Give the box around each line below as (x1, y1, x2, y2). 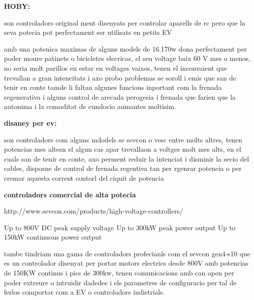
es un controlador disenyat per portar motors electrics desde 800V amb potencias (4, 258, 249, 268)
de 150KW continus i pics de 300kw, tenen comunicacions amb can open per (4, 268, 234, 278)
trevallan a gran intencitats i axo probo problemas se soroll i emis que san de (4, 72, 236, 82)
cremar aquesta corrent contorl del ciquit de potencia (4, 172, 164, 183)
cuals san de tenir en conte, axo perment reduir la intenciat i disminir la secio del (4, 153, 249, 164)
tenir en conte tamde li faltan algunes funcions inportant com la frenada (4, 82, 222, 92)
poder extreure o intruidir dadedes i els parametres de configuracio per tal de (4, 277, 237, 287)
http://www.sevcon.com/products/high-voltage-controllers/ (4, 206, 183, 216)
